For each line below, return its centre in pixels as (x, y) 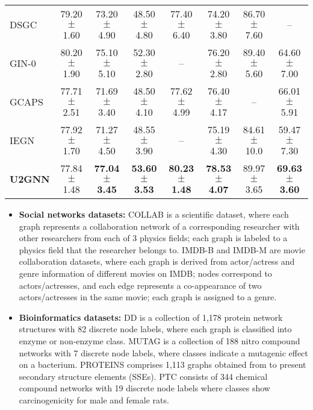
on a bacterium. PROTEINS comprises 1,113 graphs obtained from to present (163, 364)
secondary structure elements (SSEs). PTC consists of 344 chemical (143, 376)
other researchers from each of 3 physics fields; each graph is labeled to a (153, 238)
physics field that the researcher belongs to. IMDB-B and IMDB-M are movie (162, 249)
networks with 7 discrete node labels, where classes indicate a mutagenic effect (163, 352)
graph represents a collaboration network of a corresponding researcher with (159, 226)
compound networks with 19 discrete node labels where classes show (144, 388)
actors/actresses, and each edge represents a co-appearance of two (140, 285)
